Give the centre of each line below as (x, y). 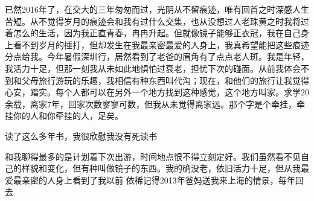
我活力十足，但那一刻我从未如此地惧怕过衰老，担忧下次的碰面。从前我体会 (153, 68)
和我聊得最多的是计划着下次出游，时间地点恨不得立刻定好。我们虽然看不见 (153, 156)
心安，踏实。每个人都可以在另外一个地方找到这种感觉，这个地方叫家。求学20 (157, 92)
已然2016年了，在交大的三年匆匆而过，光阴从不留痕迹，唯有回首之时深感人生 (157, 9)
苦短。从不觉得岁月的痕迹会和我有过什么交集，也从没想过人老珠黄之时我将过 (157, 21)
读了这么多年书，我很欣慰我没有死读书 (81, 136)
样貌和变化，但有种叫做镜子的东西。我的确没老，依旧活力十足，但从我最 (165, 168)
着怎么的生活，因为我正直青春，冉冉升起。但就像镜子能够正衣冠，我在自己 (153, 33)
